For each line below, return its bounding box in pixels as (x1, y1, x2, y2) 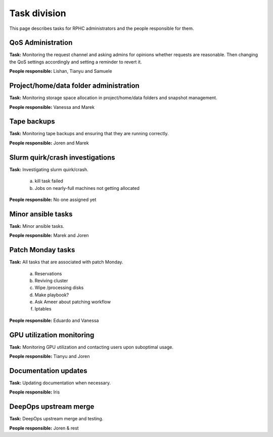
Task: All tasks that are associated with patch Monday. (9, 259, 123, 265)
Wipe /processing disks (34, 285, 84, 291)
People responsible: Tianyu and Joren (9, 353, 90, 360)
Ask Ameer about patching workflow (34, 299, 111, 305)
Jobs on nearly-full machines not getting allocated (34, 185, 140, 191)
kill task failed (34, 178, 63, 184)
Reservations (34, 270, 62, 276)
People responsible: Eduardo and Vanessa (9, 317, 99, 324)
